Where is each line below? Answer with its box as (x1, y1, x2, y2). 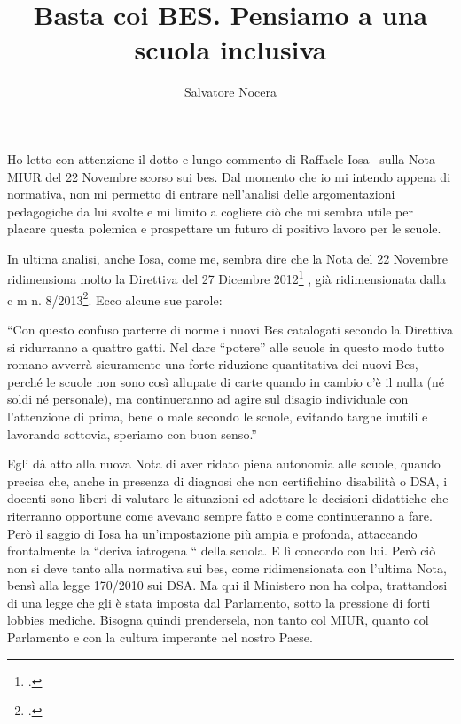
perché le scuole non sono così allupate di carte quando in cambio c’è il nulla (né (7, 372, 445, 390)
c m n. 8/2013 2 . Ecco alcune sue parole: (7, 287, 223, 309)
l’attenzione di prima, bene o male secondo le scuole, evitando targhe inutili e (7, 406, 428, 425)
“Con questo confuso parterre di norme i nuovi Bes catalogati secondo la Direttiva (7, 319, 453, 338)
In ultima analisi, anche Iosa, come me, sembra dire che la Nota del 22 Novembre (7, 248, 448, 267)
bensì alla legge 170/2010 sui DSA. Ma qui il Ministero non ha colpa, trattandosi (7, 576, 448, 594)
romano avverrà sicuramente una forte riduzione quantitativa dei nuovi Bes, (7, 355, 418, 374)
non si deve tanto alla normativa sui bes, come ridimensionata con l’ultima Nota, (7, 558, 447, 577)
